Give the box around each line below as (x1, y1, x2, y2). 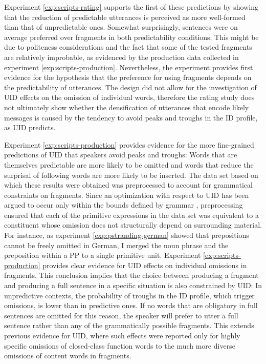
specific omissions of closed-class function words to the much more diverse (4, 340, 235, 351)
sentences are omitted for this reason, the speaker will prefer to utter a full (4, 310, 238, 320)
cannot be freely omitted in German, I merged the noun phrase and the (4, 239, 229, 250)
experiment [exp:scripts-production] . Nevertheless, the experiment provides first (4, 62, 253, 72)
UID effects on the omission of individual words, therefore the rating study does (4, 92, 255, 103)
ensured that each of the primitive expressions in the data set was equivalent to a (4, 209, 259, 220)
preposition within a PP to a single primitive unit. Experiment (4, 250, 201, 260)
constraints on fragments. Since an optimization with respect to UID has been (4, 189, 249, 200)
